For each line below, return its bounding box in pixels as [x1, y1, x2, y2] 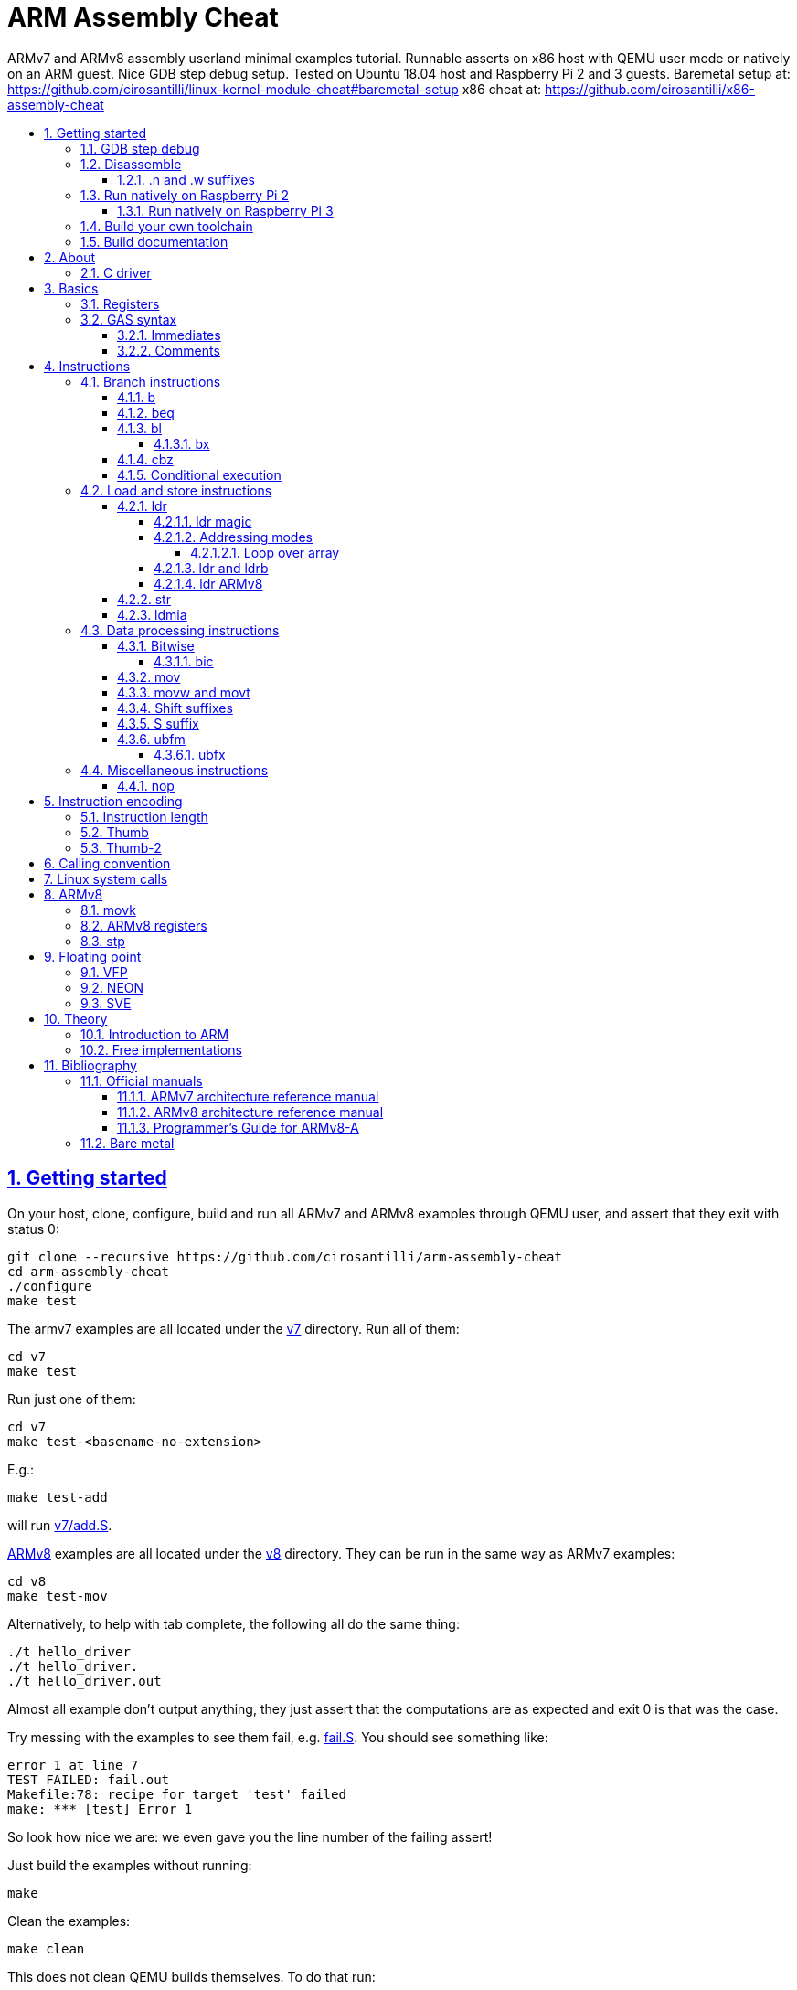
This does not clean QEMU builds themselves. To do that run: [7, 1968, 376, 1985]
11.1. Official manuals [80, 1072, 203, 1089]
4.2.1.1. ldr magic [154, 513, 252, 529]
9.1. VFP [80, 963, 128, 980]
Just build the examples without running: [7, 1857, 252, 1873]
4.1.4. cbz [117, 451, 174, 467]
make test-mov [7, 1588, 108, 1603]
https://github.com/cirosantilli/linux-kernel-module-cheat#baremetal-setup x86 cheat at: [7, 80, 542, 97]
